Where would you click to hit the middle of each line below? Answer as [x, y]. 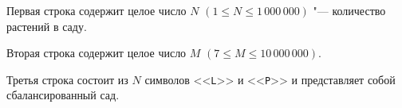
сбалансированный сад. [63, 95]
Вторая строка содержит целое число [97, 53]
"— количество [349, 10]
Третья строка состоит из [67, 79]
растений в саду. [47, 26]
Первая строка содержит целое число [97, 10]
